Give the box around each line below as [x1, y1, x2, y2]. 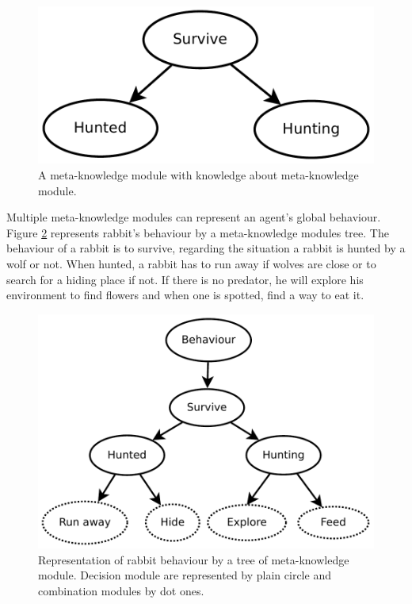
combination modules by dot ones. [38, 582, 204, 598]
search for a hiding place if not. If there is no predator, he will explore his [6, 271, 364, 287]
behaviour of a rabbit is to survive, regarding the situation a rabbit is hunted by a [6, 240, 406, 256]
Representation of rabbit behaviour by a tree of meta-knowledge [38, 551, 349, 567]
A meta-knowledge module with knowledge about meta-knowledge [38, 166, 359, 183]
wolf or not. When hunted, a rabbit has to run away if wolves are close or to [6, 255, 376, 271]
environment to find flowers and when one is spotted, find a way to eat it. [6, 287, 364, 303]
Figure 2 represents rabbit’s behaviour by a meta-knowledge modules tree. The [6, 224, 389, 240]
